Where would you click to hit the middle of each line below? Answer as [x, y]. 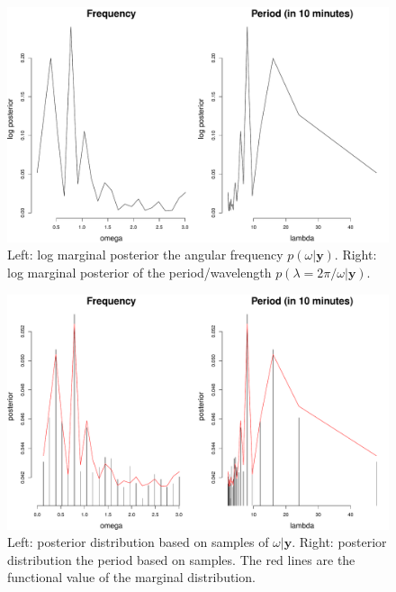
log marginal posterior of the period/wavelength [139, 273]
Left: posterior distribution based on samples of [138, 542]
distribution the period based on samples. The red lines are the [181, 559]
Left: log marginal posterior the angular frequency [145, 255]
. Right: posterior [339, 542]
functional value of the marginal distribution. [131, 577]
